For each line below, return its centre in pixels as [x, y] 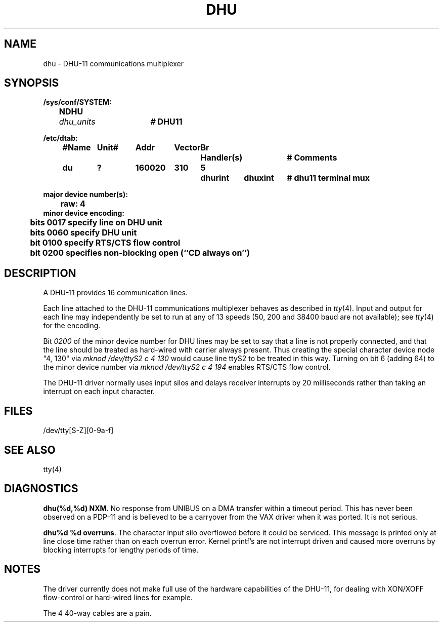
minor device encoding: [84, 213]
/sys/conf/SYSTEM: [77, 102]
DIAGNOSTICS [41, 489]
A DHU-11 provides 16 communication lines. [116, 293]
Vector [187, 148]
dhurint [215, 178]
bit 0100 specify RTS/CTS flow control [105, 243]
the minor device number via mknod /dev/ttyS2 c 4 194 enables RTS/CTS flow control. [187, 367]
